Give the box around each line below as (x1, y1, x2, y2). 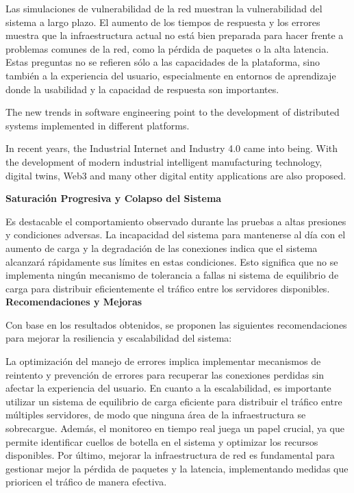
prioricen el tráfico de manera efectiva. (5, 475, 167, 489)
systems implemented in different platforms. (5, 118, 190, 132)
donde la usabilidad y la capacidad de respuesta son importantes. (5, 81, 279, 96)
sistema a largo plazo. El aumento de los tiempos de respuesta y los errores (5, 14, 320, 29)
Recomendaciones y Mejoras (5, 294, 142, 309)
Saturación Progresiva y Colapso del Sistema (5, 191, 222, 205)
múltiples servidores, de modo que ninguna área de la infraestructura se (5, 407, 306, 422)
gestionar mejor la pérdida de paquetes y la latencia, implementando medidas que (5, 461, 349, 475)
